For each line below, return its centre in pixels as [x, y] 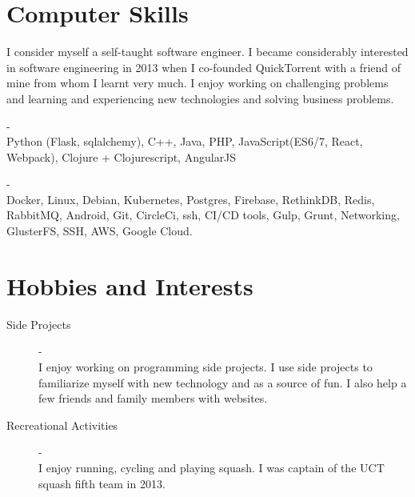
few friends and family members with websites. [153, 398]
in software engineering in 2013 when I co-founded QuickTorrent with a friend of [204, 67]
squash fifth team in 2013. [102, 483]
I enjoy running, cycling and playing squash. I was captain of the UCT [211, 467]
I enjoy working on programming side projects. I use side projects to [206, 366]
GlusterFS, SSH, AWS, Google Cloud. [100, 231]
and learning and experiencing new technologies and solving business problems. [200, 98]
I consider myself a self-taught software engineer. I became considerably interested [207, 52]
